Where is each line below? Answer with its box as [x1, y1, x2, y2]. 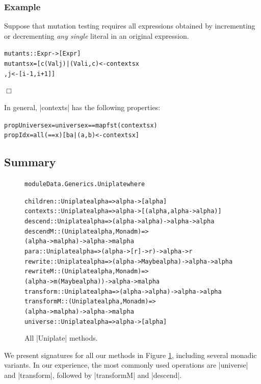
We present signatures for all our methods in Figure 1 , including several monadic [4, 349, 257, 360]
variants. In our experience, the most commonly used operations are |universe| [4, 360, 248, 370]
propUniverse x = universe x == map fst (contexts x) [4, 121, 158, 129]
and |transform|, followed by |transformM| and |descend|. [4, 370, 182, 380]
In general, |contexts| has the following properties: [4, 101, 161, 112]
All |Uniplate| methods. [24, 332, 98, 343]
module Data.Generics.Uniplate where [24, 181, 145, 188]
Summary [4, 154, 56, 170]
